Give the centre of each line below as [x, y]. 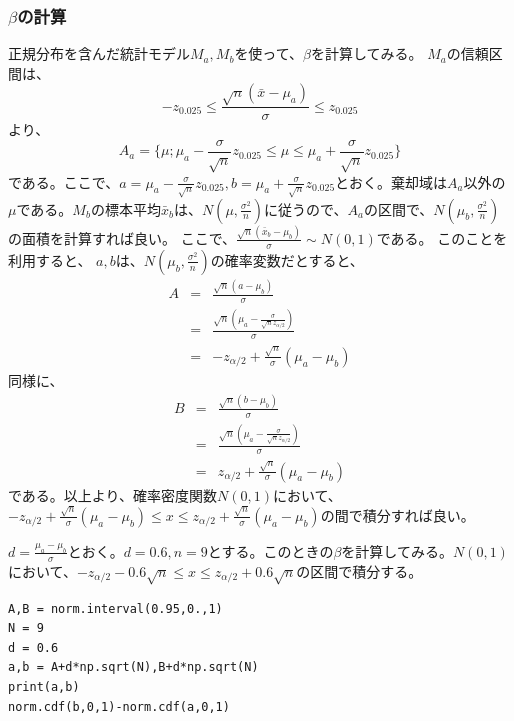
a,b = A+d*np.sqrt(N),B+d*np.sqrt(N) [133, 667]
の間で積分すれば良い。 [397, 514]
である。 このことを [442, 237]
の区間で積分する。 [359, 570]
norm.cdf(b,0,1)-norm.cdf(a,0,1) [119, 706]
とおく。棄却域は [391, 181]
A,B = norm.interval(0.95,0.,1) [115, 608]
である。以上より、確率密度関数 [113, 494]
